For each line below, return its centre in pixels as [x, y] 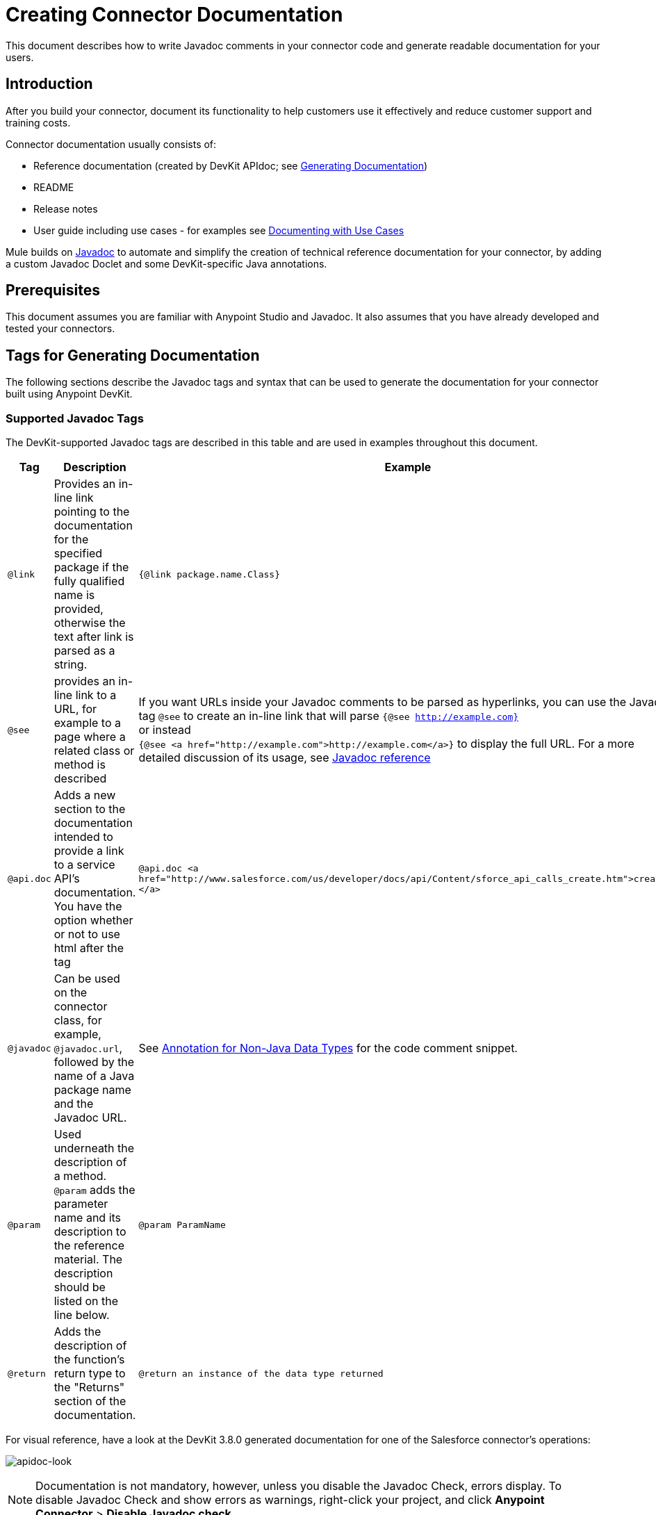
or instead [165, 730]
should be [80, 1287]
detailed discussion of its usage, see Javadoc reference [285, 758]
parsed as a [84, 651]
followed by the [94, 1062]
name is [74, 595]
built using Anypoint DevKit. [69, 394]
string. [71, 665]
